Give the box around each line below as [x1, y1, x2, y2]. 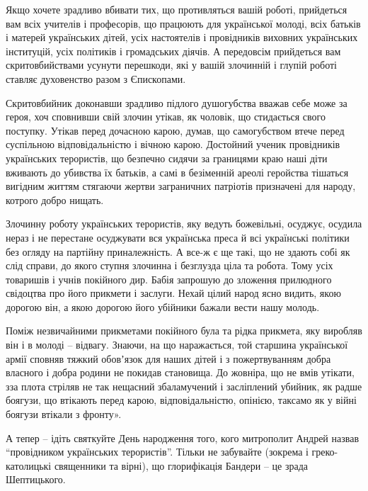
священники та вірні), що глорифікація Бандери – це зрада [54, 458, 308, 473]
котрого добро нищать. [6, 192, 104, 207]
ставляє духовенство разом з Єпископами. [6, 71, 186, 86]
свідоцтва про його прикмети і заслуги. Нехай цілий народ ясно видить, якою [6, 286, 341, 300]
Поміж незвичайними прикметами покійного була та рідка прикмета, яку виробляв [6, 323, 362, 338]
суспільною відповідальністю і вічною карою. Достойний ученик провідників [6, 137, 340, 152]
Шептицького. [6, 472, 66, 487]
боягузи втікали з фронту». [6, 407, 122, 422]
